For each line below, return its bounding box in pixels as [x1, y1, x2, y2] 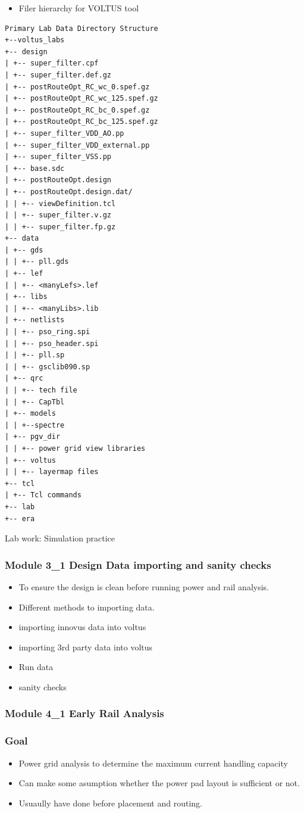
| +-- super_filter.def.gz [5, 70, 111, 79]
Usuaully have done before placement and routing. [18, 796, 202, 809]
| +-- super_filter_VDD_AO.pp [5, 129, 124, 138]
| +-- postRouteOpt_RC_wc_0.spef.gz [5, 82, 150, 91]
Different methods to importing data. [18, 600, 155, 613]
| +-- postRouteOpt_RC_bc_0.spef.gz [5, 105, 150, 114]
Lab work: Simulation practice [5, 532, 115, 544]
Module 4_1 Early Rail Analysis [5, 706, 164, 721]
